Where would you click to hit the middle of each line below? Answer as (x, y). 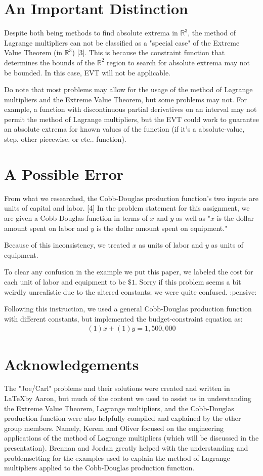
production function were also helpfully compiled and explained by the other (123, 418)
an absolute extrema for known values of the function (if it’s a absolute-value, (124, 129)
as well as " (193, 217)
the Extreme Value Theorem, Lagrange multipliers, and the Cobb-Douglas (119, 408)
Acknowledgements (72, 364)
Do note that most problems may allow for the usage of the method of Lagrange (128, 89)
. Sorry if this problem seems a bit (188, 281)
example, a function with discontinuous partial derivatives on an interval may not (130, 109)
